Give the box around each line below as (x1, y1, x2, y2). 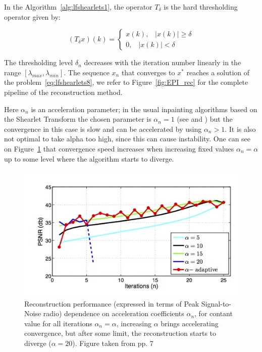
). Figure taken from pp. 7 (72, 337, 153, 348)
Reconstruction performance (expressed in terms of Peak (24, 298, 199, 309)
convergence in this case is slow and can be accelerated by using (4, 123, 202, 134)
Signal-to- (201, 298, 231, 309)
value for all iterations (24, 318, 92, 328)
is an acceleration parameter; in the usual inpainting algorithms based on (31, 104, 257, 114)
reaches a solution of (186, 67, 250, 77)
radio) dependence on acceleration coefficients (43, 308, 184, 319)
